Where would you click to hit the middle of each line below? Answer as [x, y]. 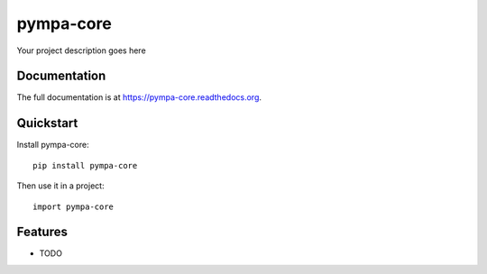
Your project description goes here [81, 50]
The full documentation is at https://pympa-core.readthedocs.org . [139, 97]
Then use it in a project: [60, 186]
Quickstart [47, 123]
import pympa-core [74, 206]
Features [42, 232]
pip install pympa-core [85, 165]
